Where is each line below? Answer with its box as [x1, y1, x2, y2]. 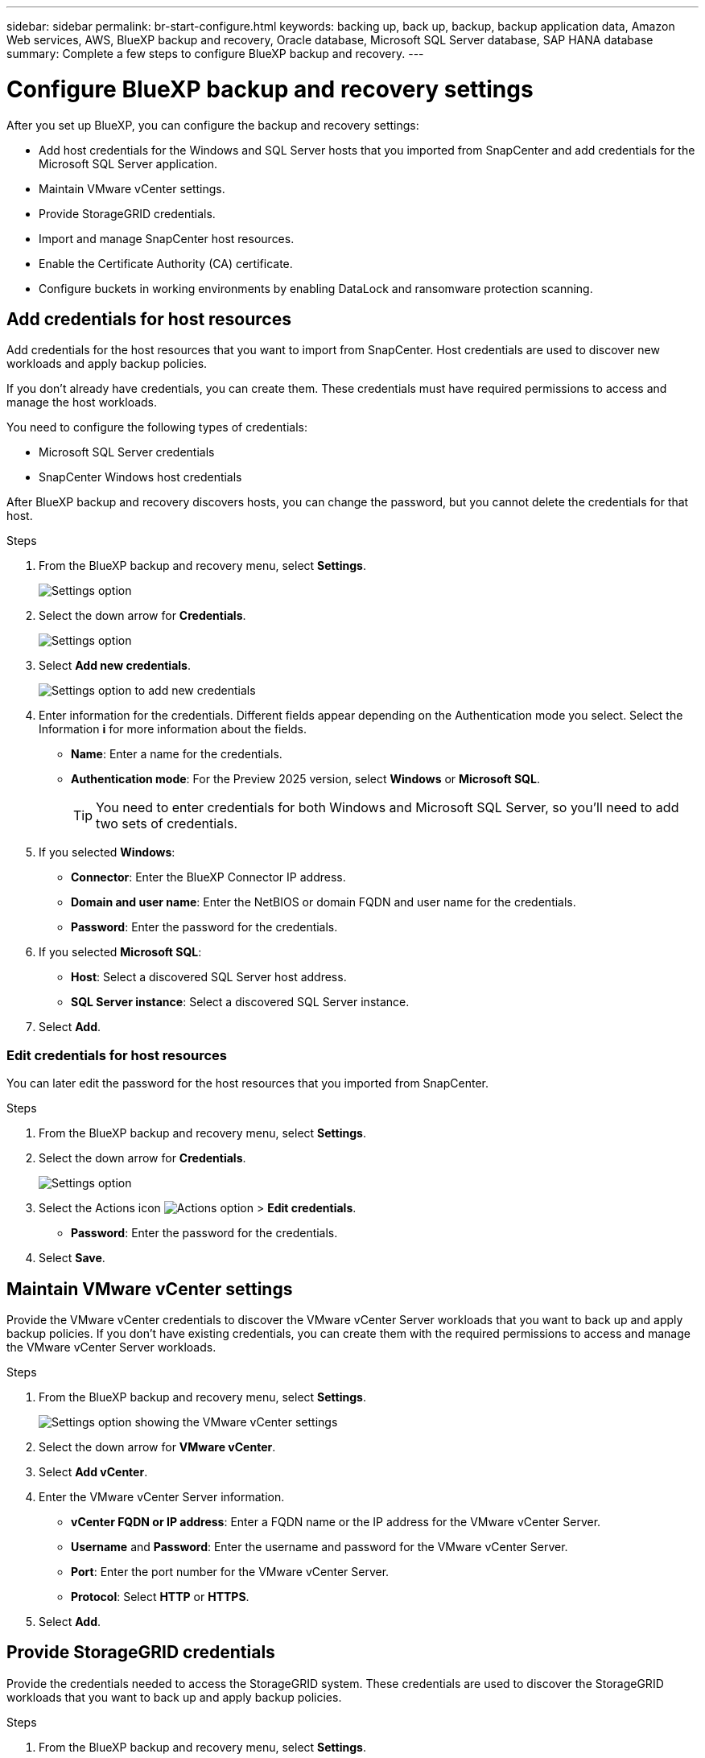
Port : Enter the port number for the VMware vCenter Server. [71, 1564, 390, 1578]
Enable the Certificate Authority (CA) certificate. [39, 256, 293, 270]
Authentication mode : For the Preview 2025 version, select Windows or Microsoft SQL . [71, 772, 540, 786]
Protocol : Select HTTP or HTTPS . [71, 1589, 249, 1603]
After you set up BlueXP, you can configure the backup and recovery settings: [6, 118, 419, 132]
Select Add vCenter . [39, 1464, 148, 1479]
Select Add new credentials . [39, 658, 191, 673]
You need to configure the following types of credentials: [6, 420, 307, 435]
